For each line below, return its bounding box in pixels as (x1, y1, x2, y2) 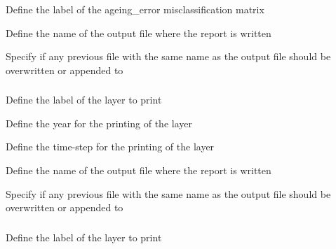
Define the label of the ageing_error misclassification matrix (6, 2, 264, 16)
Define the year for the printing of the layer (6, 115, 192, 130)
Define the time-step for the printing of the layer (6, 139, 215, 154)
